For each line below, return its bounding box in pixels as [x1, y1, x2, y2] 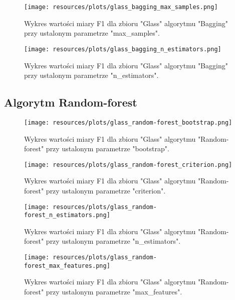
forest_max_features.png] [24, 262, 110, 269]
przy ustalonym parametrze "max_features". [46, 286, 182, 296]
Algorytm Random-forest [4, 94, 137, 110]
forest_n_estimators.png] [24, 212, 110, 219]
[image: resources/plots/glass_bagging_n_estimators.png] [24, 45, 221, 53]
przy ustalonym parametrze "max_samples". [24, 28, 160, 38]
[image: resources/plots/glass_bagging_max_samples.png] [24, 4, 218, 11]
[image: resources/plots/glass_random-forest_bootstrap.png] [24, 119, 232, 126]
